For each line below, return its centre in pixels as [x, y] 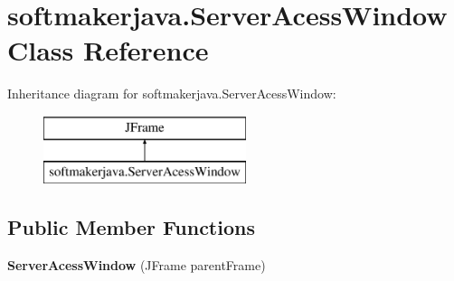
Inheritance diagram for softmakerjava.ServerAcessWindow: [172, 94]
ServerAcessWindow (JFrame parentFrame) [137, 265]
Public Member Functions [131, 227]
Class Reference [108, 50]
